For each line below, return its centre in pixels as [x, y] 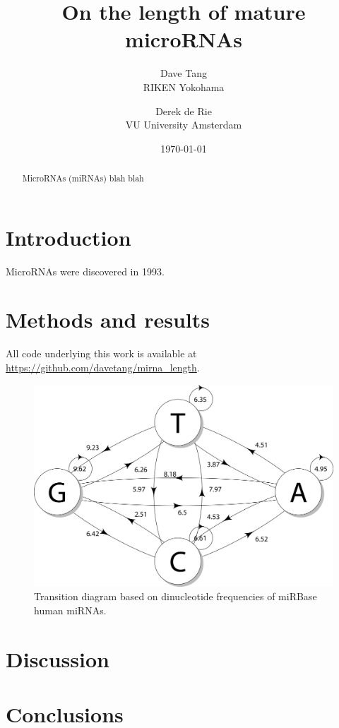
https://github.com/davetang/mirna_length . [103, 367]
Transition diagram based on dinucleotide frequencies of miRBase [176, 596]
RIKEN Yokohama [184, 86]
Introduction [69, 237]
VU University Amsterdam [184, 125]
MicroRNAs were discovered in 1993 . [85, 271]
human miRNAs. [70, 610]
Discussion [58, 658]
